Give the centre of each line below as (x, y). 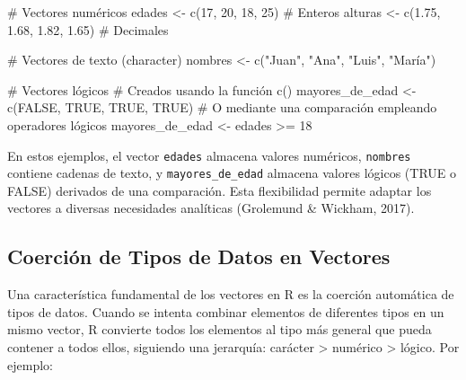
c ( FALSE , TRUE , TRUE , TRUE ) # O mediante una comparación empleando (222, 107)
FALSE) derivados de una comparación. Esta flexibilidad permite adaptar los (220, 190)
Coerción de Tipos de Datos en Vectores (199, 256)
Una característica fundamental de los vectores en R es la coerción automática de (231, 294)
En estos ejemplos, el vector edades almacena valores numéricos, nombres (209, 155)
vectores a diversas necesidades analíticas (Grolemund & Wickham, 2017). (211, 208)
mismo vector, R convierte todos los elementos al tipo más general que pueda (220, 329)
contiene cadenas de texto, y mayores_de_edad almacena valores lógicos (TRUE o (232, 173)
